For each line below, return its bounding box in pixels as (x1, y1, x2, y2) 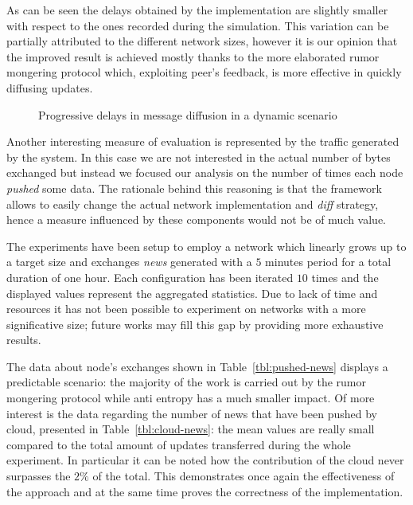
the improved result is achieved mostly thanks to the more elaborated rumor (6, 48, 380, 65)
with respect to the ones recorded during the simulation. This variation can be (6, 17, 389, 33)
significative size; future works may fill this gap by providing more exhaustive (6, 315, 384, 332)
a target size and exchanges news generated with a (6, 253, 252, 270)
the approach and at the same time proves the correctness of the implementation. (6, 483, 403, 499)
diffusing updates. (6, 79, 93, 96)
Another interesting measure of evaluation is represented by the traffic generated (6, 133, 399, 150)
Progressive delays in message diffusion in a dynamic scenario (38, 106, 337, 123)
